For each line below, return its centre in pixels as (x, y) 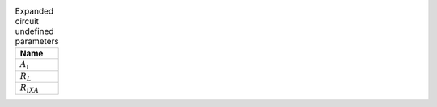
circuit (27, 22)
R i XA (30, 89)
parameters (37, 42)
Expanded (34, 11)
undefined (34, 31)
